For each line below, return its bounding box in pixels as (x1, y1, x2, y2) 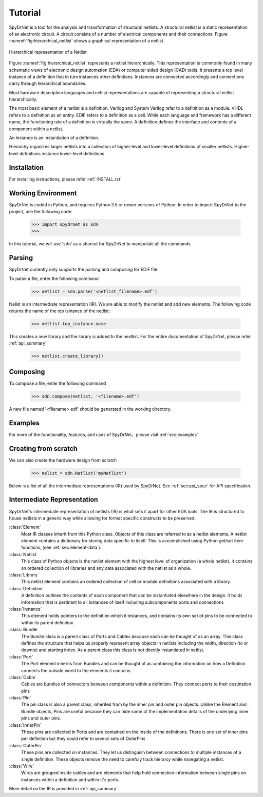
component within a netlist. (9, 126, 63, 132)
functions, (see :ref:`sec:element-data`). (21, 544, 102, 551)
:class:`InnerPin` (9, 722, 41, 728)
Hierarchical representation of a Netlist (9, 49, 87, 55)
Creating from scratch (9, 444, 78, 453)
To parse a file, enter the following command (9, 276, 99, 281)
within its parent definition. (21, 619, 75, 625)
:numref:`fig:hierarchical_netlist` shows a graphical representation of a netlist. (9, 38, 165, 44)
